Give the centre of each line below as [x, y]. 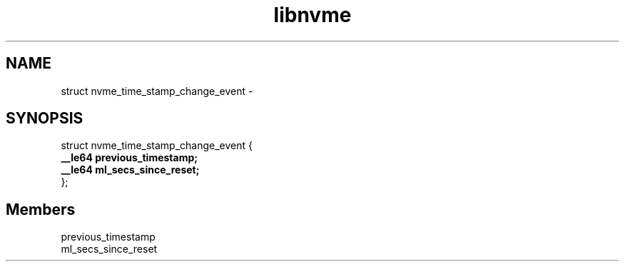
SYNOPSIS [45, 119]
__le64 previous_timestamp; [129, 158]
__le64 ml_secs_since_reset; [130, 170]
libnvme [312, 15]
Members [41, 209]
